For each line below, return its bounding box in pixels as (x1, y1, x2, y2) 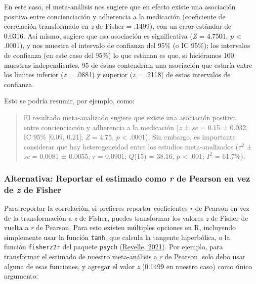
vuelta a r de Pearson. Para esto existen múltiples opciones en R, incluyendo (4, 222, 236, 233)
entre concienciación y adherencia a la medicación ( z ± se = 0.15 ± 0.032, (23, 122, 248, 132)
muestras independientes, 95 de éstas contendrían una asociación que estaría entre (4, 59, 252, 70)
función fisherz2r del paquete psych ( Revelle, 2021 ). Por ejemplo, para (4, 241, 223, 252)
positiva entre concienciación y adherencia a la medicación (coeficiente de (4, 11, 226, 21)
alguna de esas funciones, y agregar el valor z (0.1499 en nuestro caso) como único (4, 261, 252, 271)
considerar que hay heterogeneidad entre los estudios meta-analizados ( (23, 141, 239, 151)
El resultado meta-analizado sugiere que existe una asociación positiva (23, 112, 236, 122)
